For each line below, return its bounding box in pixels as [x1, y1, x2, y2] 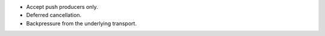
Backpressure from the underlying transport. [26, 19, 137, 27]
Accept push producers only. [26, 4, 99, 10]
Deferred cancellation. [26, 12, 82, 19]
